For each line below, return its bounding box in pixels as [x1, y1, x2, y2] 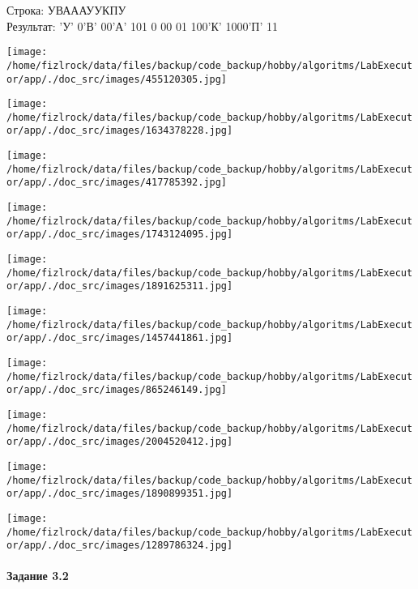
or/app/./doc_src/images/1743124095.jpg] [6, 228, 233, 241]
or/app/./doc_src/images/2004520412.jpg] [6, 436, 233, 448]
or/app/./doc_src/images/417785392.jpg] [6, 177, 228, 189]
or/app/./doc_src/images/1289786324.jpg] [6, 540, 233, 552]
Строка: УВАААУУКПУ [6, 2, 126, 18]
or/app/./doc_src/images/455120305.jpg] [6, 73, 228, 85]
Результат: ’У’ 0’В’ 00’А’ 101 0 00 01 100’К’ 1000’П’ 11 [6, 17, 278, 34]
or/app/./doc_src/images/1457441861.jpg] [6, 332, 233, 344]
